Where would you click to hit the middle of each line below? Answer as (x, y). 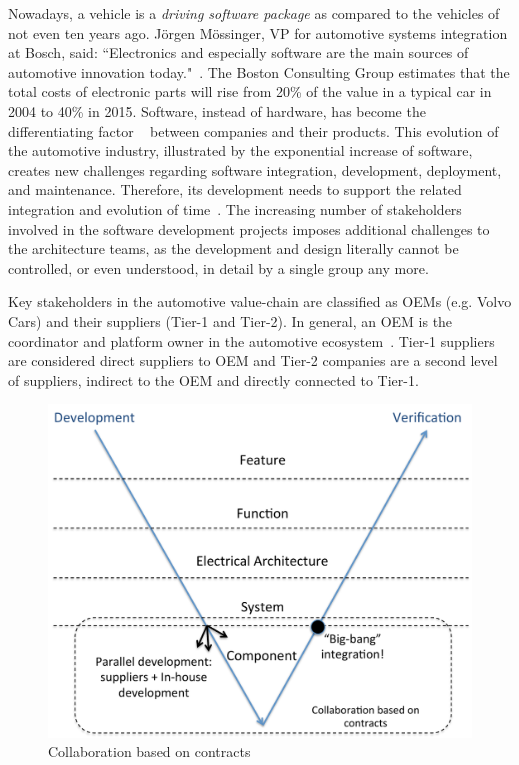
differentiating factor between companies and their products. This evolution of (253, 130)
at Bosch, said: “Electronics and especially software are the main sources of (238, 52)
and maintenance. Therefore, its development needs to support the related (235, 189)
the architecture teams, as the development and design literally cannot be (233, 248)
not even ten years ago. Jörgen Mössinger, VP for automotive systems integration (258, 32)
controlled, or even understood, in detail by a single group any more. (218, 267)
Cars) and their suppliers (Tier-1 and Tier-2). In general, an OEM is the (230, 320)
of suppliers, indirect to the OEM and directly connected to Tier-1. (213, 379)
